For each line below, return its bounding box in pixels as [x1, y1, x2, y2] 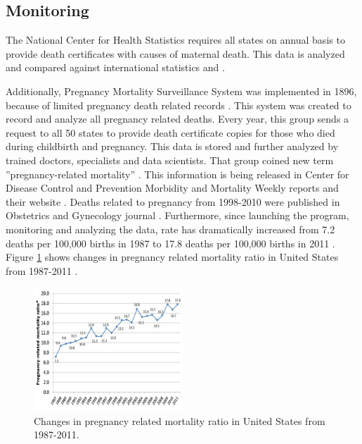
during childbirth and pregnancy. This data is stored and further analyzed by [6, 139, 339, 154]
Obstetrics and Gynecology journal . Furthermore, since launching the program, [6, 208, 349, 223]
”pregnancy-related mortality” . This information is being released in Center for [6, 166, 349, 181]
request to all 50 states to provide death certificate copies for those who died [6, 125, 335, 140]
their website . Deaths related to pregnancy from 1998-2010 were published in [6, 194, 340, 209]
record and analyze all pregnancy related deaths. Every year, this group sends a [6, 111, 349, 126]
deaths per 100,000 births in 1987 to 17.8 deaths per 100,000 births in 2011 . [6, 235, 335, 250]
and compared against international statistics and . [6, 60, 225, 75]
